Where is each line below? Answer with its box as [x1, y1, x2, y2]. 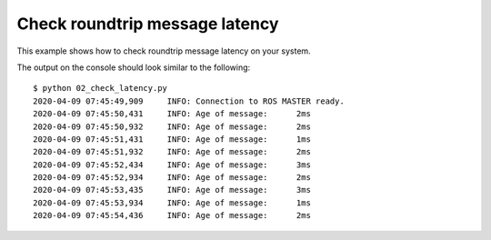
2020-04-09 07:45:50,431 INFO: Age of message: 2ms [33, 109, 311, 119]
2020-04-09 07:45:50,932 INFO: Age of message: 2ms [33, 121, 311, 132]
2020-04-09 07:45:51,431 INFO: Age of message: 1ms [33, 134, 311, 145]
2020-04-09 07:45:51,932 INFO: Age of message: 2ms [33, 146, 311, 157]
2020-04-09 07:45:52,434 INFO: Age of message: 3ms [33, 159, 311, 170]
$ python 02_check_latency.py [33, 83, 168, 94]
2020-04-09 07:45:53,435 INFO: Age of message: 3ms [33, 185, 311, 195]
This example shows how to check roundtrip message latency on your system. [16, 45, 311, 56]
